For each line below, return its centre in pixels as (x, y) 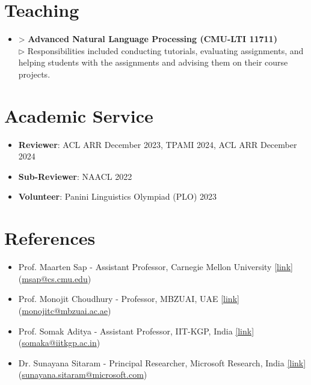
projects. (34, 74)
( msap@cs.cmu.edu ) (55, 278)
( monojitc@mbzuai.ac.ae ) (65, 310)
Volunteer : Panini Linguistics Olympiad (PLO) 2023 (117, 196)
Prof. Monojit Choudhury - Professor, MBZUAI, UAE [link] (129, 299)
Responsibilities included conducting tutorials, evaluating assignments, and (165, 50)
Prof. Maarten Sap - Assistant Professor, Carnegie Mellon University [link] (155, 267)
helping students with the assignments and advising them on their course (153, 62)
